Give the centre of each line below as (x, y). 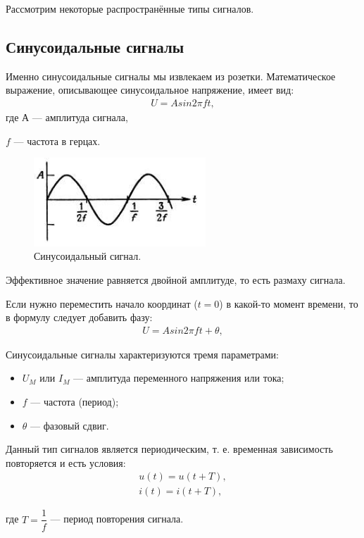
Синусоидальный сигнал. (88, 256)
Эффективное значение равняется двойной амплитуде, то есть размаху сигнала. (176, 280)
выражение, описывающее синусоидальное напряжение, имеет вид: (150, 90)
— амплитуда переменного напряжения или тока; (179, 378)
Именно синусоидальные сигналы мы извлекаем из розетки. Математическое (171, 76)
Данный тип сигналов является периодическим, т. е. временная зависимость (169, 449)
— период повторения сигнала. (117, 519)
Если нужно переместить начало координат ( (102, 303)
